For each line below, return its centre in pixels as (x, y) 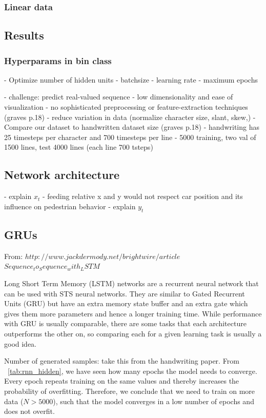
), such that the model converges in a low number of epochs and (154, 401)
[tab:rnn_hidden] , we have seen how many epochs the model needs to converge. (132, 371)
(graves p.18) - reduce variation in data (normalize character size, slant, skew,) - (130, 117)
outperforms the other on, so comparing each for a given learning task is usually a (133, 333)
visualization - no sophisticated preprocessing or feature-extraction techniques (126, 107)
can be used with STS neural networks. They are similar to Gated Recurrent (125, 293)
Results (24, 35)
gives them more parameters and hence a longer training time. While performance (133, 313)
